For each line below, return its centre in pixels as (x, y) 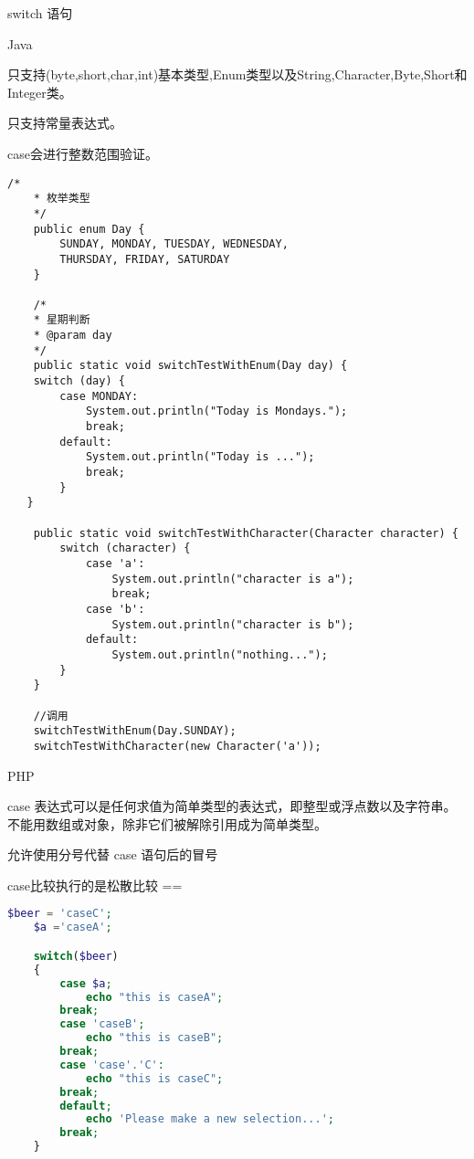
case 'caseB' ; (102, 1024)
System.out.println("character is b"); (233, 624)
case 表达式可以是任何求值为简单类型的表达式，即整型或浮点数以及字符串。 (232, 806)
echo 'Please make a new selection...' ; (210, 1119)
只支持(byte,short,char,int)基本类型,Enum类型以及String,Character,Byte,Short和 (237, 74)
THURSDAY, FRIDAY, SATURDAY (145, 259)
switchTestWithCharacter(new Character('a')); (177, 746)
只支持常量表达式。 (65, 123)
